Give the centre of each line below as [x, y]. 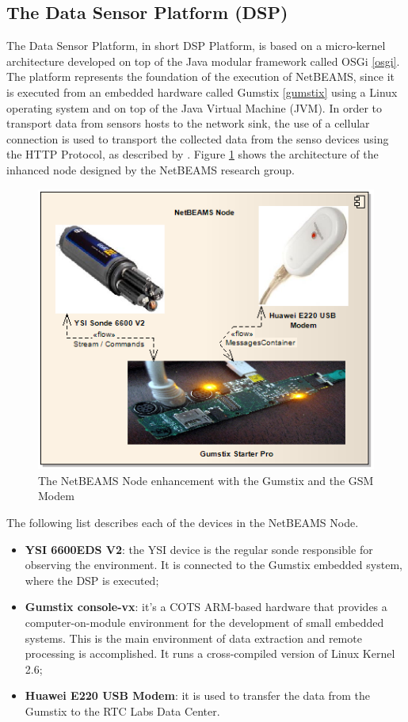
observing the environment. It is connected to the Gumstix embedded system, [214, 565]
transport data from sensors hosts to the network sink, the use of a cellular [188, 123]
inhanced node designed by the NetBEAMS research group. [151, 169]
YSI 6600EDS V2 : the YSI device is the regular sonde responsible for [199, 549]
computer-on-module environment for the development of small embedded [204, 622]
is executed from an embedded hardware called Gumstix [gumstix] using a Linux [202, 92]
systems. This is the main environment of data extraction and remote [193, 638]
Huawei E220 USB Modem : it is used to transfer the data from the [198, 695]
